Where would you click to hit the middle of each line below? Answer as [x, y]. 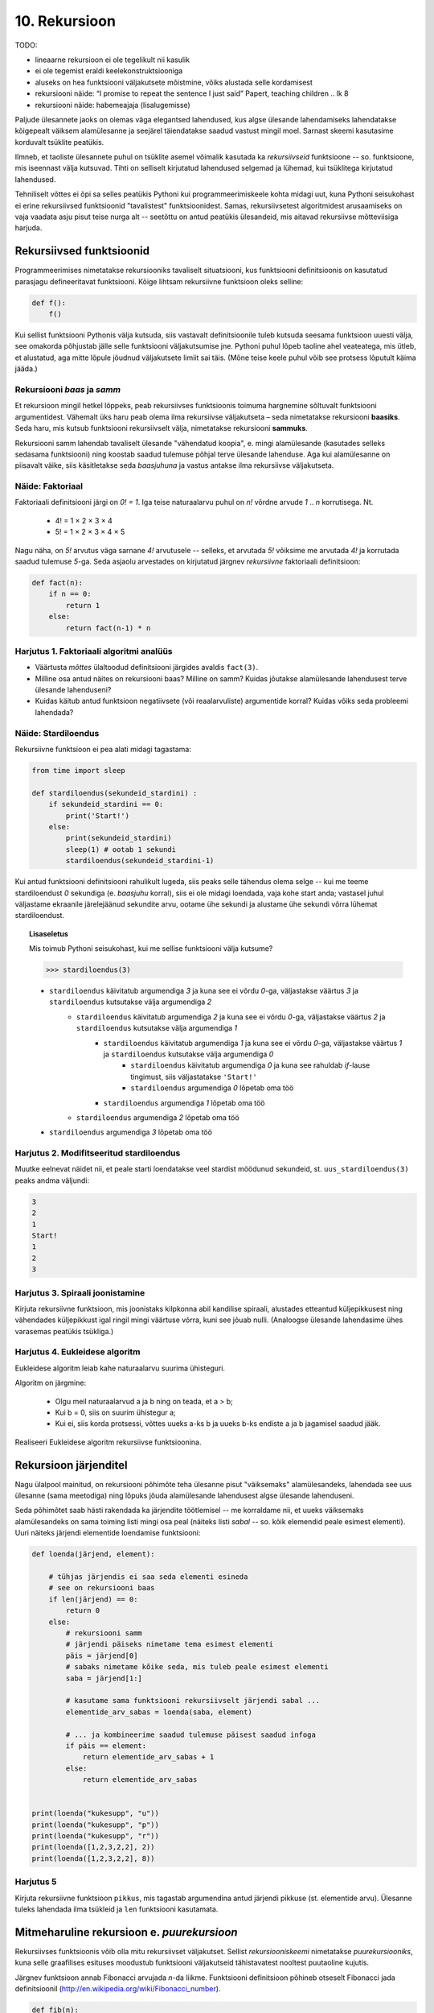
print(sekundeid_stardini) [119, 838]
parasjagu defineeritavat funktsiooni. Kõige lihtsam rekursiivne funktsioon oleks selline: [159, 281]
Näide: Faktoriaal [49, 486]
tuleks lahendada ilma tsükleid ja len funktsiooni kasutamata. [117, 1909]
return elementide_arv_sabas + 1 [148, 1757]
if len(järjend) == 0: [93, 1599]
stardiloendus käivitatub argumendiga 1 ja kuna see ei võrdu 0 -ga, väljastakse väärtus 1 [253, 1043]
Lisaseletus [49, 933]
